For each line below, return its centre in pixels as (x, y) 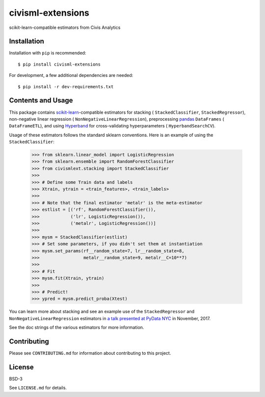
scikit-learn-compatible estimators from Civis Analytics (65, 27)
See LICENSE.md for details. (38, 388)
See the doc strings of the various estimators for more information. (77, 327)
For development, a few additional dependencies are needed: (71, 75)
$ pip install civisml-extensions (59, 64)
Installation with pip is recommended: (48, 53)
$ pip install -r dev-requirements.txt (66, 87)
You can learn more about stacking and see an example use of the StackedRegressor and (102, 312)
